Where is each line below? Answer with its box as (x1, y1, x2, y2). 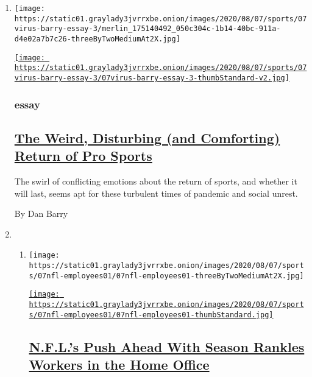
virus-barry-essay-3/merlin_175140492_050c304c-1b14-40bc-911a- (14, 24, 281, 33)
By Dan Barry (14, 207, 68, 220)
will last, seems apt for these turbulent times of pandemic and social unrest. (14, 186, 298, 199)
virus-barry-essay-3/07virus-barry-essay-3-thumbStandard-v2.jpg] (14, 73, 289, 82)
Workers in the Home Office (29, 355, 210, 374)
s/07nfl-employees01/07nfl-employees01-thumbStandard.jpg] (29, 310, 274, 319)
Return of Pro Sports (14, 146, 152, 165)
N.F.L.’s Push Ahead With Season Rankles (29, 337, 305, 356)
